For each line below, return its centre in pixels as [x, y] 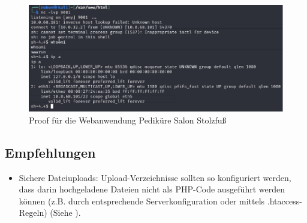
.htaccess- [285, 201]
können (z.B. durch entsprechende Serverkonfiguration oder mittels [142, 201]
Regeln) [33, 213]
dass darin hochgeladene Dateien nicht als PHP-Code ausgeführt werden [152, 189]
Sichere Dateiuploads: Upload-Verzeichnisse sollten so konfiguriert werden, [155, 177]
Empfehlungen [50, 152]
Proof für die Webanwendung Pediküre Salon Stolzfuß [128, 120]
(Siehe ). [65, 213]
